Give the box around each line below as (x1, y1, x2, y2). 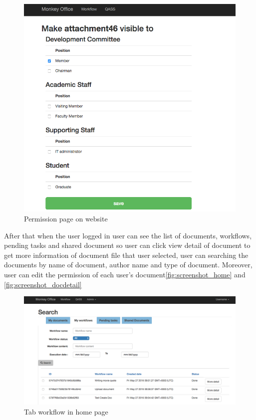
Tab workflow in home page (24, 406, 108, 417)
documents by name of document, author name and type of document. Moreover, (4, 259, 253, 270)
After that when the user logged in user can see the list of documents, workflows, (4, 230, 252, 240)
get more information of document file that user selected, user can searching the (4, 249, 249, 260)
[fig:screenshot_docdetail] (4, 279, 82, 289)
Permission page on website (24, 213, 108, 223)
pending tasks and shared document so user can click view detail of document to (4, 240, 251, 250)
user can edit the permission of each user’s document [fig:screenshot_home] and (4, 269, 246, 279)
